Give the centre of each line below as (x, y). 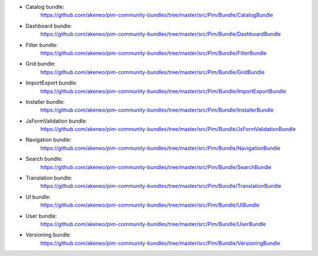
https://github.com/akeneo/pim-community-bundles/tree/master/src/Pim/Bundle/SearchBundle (156, 167)
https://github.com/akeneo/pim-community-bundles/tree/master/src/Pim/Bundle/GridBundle (153, 72)
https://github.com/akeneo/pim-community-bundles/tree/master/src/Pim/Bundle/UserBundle (153, 224)
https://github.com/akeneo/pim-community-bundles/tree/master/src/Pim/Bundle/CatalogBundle (157, 15)
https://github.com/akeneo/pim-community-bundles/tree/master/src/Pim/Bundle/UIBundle (150, 205)
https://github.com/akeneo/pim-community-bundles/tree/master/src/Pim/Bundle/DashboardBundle (161, 34)
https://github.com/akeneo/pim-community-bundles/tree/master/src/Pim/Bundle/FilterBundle (154, 53)
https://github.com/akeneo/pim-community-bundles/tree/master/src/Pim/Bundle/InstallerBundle (157, 110)
